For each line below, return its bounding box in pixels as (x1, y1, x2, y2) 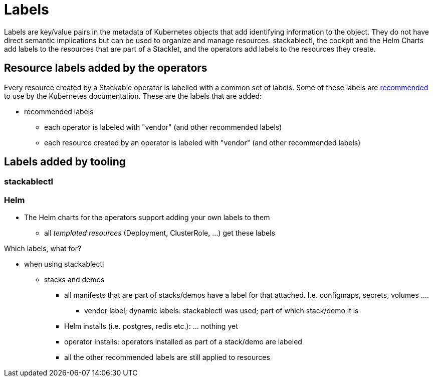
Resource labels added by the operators (4, 62, 207, 75)
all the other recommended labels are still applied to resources (64, 353, 270, 362)
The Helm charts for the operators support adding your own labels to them (24, 213, 270, 222)
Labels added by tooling (4, 155, 126, 168)
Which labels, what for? (4, 244, 82, 253)
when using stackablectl (24, 260, 104, 269)
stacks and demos (44, 275, 105, 284)
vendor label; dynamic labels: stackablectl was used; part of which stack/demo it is (84, 306, 359, 315)
